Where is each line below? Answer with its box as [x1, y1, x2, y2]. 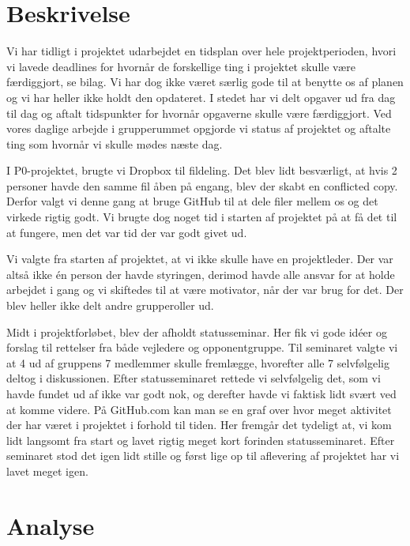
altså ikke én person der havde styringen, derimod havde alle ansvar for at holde [6, 265, 395, 282]
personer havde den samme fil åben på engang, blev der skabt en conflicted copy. [6, 177, 398, 194]
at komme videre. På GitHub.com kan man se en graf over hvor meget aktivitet [6, 401, 392, 417]
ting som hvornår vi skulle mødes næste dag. [6, 135, 223, 152]
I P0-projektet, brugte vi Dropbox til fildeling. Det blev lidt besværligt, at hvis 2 [6, 162, 397, 179]
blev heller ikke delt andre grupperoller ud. [6, 297, 214, 314]
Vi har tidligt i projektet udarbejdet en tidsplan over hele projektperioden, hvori [6, 43, 397, 59]
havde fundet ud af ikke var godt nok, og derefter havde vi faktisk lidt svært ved [6, 386, 397, 401]
